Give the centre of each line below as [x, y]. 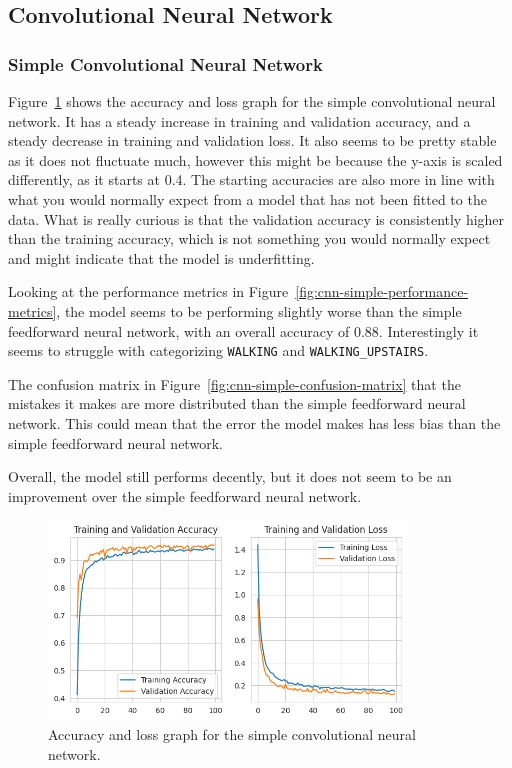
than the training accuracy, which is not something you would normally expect [249, 238]
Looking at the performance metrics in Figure [148, 291]
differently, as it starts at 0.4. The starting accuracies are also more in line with [251, 179]
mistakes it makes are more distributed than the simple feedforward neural [237, 403]
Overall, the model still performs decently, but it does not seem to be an [230, 476]
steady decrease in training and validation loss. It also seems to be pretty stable [252, 140]
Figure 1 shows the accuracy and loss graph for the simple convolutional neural [252, 101]
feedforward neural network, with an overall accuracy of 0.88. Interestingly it [243, 330]
